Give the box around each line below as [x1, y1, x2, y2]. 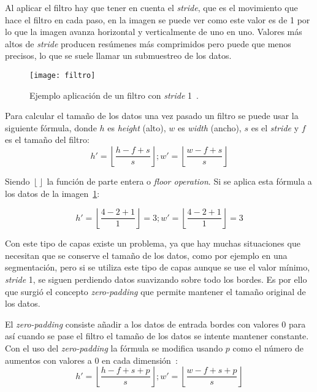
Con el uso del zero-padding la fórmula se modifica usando [5, 341, 223, 354]
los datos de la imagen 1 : [5, 186, 100, 199]
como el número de [232, 341, 304, 354]
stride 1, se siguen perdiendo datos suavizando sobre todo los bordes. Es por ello [5, 272, 307, 285]
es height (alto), [107, 121, 166, 134]
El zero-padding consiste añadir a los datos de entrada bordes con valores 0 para [5, 317, 306, 330]
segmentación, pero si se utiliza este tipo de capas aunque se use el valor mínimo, [5, 261, 310, 274]
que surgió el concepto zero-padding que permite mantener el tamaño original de [5, 285, 306, 298]
